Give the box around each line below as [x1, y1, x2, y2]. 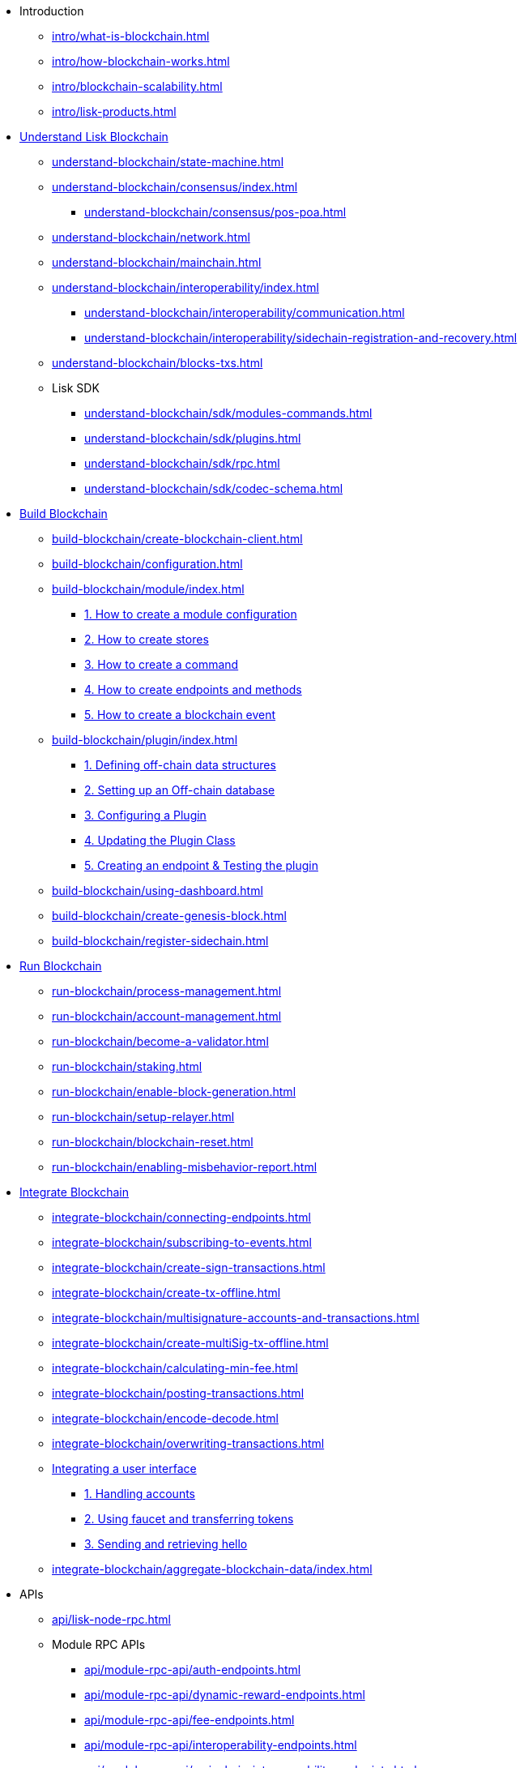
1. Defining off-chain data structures [84, 758, 276, 772]
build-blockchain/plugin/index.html [52, 733, 238, 747]
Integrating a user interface [52, 1462, 197, 1475]
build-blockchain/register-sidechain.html [52, 934, 269, 948]
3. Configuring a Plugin [84, 808, 207, 822]
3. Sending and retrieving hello [84, 1537, 248, 1551]
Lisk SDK [52, 381, 100, 395]
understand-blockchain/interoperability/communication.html [84, 306, 405, 319]
